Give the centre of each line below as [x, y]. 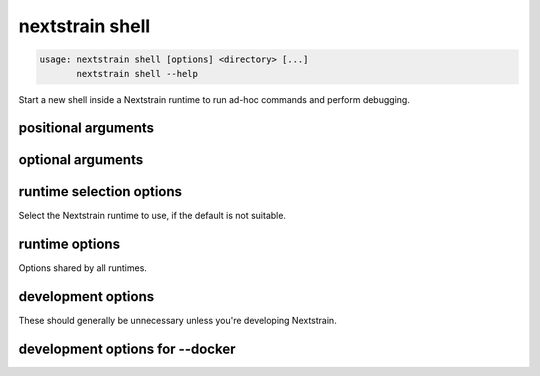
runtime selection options [100, 191]
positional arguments [86, 128]
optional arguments [81, 160]
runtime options [69, 244]
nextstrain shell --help [137, 73]
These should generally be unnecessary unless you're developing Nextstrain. [177, 321]
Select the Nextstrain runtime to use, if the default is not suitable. [152, 216]
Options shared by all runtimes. [82, 268]
